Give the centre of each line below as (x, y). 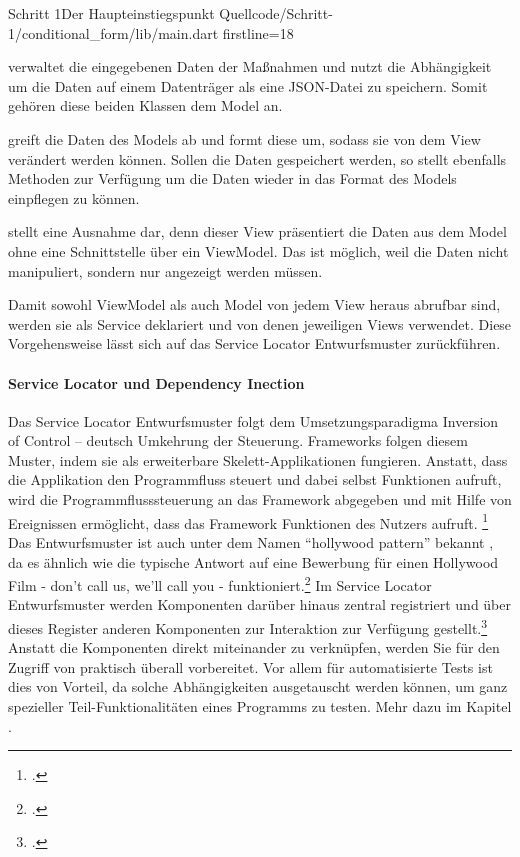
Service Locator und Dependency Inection (156, 382)
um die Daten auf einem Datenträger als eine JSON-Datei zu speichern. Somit (248, 85)
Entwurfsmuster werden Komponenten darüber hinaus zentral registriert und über (260, 604)
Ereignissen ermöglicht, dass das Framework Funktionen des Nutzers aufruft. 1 (248, 521)
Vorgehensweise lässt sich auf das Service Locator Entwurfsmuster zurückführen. (254, 343)
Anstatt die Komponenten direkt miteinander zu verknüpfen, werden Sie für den (254, 647)
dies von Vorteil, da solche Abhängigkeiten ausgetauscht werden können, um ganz (258, 686)
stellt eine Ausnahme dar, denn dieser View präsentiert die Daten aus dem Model (257, 231)
